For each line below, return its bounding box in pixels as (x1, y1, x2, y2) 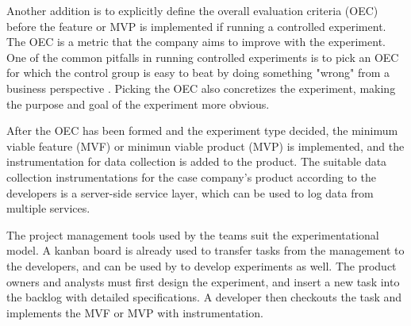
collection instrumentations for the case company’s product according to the (6, 168, 376, 185)
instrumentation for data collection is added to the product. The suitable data (6, 153, 387, 170)
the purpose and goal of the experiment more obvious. (6, 95, 270, 112)
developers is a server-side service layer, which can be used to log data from (6, 184, 374, 201)
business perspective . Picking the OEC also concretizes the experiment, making (6, 79, 396, 96)
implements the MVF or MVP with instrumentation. (6, 304, 263, 320)
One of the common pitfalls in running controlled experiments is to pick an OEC (6, 48, 399, 65)
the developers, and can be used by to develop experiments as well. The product (6, 257, 397, 274)
